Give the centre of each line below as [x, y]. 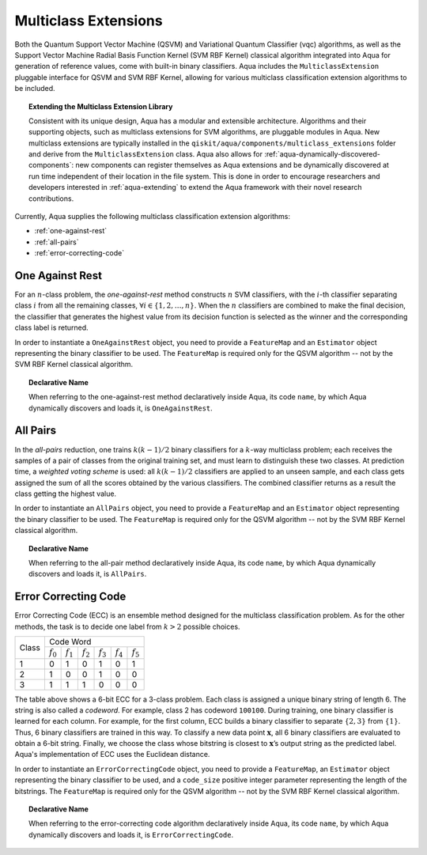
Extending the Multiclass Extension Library [101, 106]
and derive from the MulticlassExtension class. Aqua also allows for [146, 154]
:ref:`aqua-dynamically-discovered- [322, 154]
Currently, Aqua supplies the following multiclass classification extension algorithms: [153, 217]
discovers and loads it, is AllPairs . [88, 574]
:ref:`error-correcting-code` [79, 253]
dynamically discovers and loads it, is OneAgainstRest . [121, 408]
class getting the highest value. [66, 494]
